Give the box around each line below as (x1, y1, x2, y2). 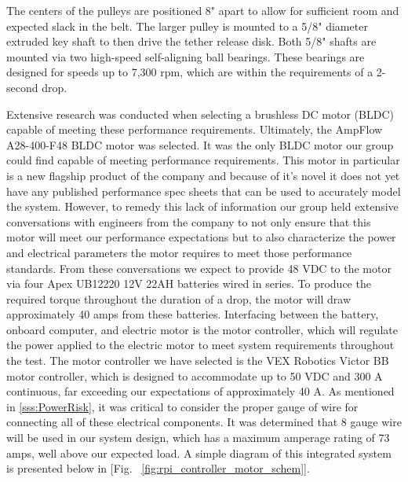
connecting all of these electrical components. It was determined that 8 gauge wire (6, 414, 402, 430)
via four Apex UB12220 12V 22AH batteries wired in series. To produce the (6, 275, 371, 292)
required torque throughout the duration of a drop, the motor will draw (6, 290, 352, 307)
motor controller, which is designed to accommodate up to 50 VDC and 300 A (6, 367, 383, 384)
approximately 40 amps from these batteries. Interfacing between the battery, (6, 306, 379, 322)
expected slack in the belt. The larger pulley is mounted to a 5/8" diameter (6, 17, 368, 34)
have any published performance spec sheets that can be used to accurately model (6, 182, 401, 199)
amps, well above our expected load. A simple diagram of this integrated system (6, 444, 392, 461)
